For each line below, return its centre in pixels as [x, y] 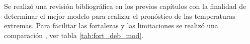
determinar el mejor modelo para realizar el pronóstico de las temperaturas [120, 16]
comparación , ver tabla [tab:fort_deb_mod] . [74, 35]
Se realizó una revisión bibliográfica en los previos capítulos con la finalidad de [125, 6]
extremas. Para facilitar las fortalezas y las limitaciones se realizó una [111, 25]
